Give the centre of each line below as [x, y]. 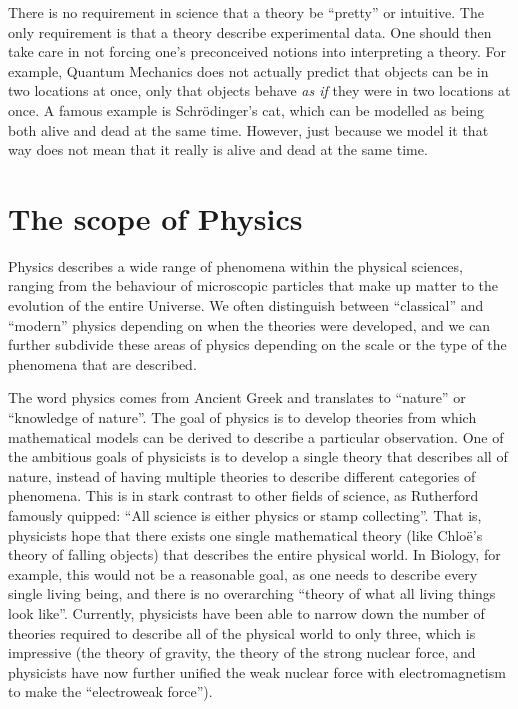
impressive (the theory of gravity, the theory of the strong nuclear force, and [242, 652]
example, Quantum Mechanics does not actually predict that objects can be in [248, 70]
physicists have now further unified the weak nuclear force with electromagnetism [257, 671]
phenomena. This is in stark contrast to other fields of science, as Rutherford [243, 495]
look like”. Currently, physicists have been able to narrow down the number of [246, 612]
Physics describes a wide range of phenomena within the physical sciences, [235, 265]
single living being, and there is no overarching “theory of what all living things [252, 593]
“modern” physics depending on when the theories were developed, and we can [249, 324]
